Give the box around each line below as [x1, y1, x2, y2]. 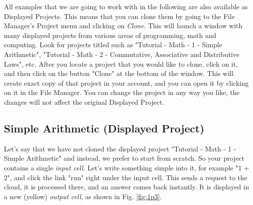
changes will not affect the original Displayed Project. [4, 96, 165, 107]
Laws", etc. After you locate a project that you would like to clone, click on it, [4, 58, 238, 69]
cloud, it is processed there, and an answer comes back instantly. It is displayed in [4, 182, 249, 192]
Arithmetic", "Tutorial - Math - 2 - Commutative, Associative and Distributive [4, 49, 239, 59]
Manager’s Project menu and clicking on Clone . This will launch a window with [4, 20, 243, 31]
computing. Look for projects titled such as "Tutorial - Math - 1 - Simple [4, 39, 222, 50]
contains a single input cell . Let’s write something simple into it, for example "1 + [4, 162, 250, 172]
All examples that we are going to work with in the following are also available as [4, 1, 248, 11]
